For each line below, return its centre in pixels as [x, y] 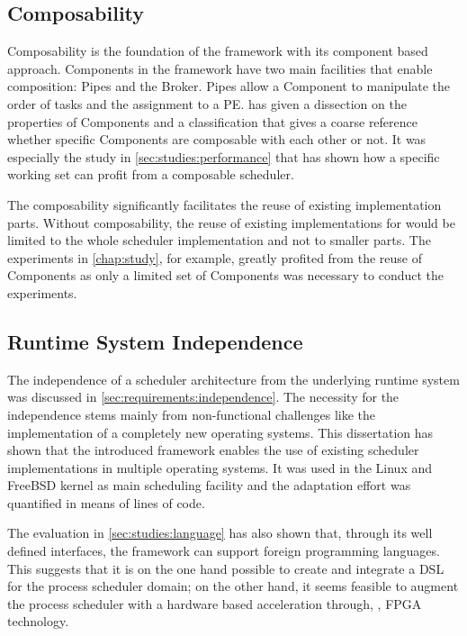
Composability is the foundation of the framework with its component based [218, 51]
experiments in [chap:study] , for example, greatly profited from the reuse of [215, 257]
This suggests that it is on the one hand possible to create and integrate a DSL [226, 568]
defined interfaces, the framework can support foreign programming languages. [224, 551]
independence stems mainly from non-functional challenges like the [191, 414]
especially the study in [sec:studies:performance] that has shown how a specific [224, 156]
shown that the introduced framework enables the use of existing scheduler [213, 450]
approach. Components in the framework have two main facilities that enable [220, 68]
